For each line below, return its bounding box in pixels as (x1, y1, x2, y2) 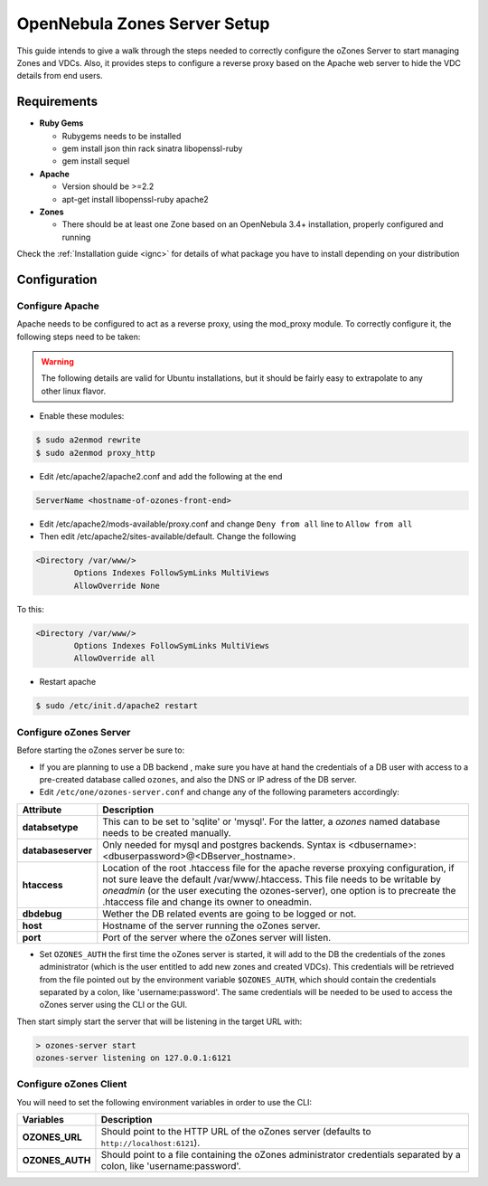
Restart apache (39, 677, 97, 688)
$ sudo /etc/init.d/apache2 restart (35, 701, 199, 711)
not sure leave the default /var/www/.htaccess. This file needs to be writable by (102, 873, 442, 886)
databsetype (22, 821, 79, 833)
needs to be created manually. (102, 826, 231, 839)
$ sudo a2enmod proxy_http (35, 448, 155, 458)
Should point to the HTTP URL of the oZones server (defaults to (100, 1125, 371, 1138)
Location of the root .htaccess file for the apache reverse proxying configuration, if (102, 861, 455, 874)
